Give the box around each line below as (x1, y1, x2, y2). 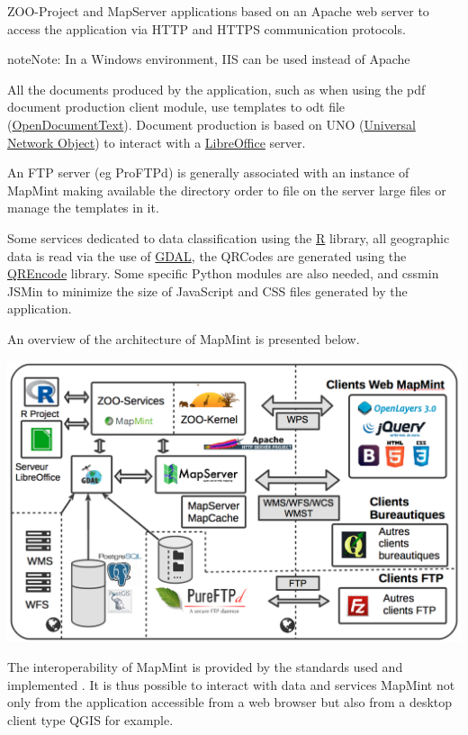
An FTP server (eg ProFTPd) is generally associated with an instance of (7, 163, 409, 182)
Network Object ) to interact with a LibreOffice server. (7, 132, 306, 151)
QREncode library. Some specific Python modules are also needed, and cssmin (7, 264, 439, 283)
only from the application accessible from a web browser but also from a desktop (7, 693, 453, 712)
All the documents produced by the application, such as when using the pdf (7, 79, 426, 98)
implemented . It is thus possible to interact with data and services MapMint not (7, 675, 455, 694)
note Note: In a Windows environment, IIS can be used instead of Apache (7, 50, 410, 68)
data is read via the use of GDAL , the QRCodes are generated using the (7, 246, 407, 265)
